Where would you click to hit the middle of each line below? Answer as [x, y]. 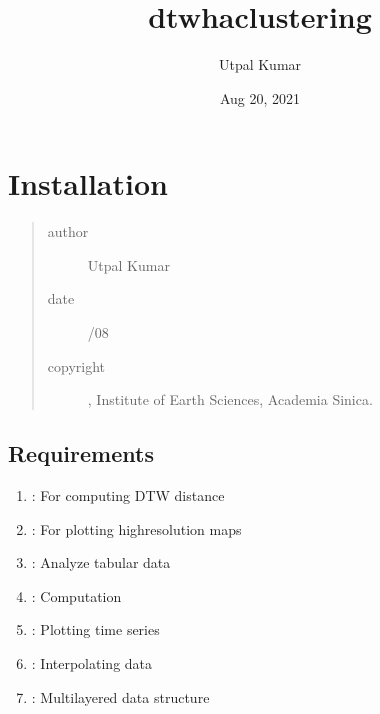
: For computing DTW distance [128, 495]
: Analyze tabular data [101, 562]
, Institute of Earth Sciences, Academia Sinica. [230, 399]
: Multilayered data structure [120, 696]
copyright [76, 365]
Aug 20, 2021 [260, 97]
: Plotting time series [95, 629]
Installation [88, 183]
